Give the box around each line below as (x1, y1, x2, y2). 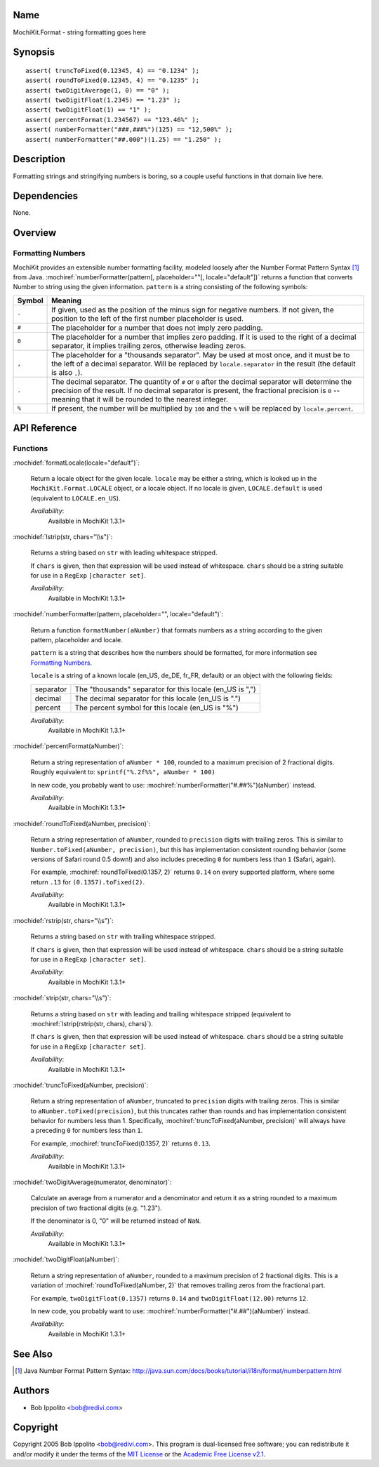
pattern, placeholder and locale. (30, 636, 123, 644)
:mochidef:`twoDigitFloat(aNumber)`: (13, 1255, 119, 1263)
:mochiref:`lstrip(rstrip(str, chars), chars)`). (30, 1019, 154, 1028)
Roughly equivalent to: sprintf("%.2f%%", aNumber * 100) (30, 768, 215, 776)
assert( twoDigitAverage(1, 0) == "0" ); (25, 86, 170, 94)
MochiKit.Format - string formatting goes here (13, 28, 147, 36)
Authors (13, 1385, 50, 1397)
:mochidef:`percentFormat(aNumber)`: (13, 742, 124, 750)
